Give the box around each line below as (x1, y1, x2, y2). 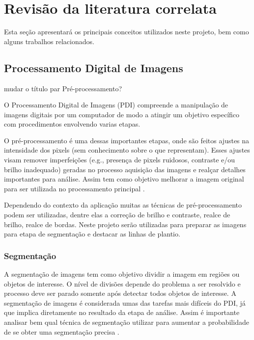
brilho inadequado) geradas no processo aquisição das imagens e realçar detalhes (4, 164, 246, 174)
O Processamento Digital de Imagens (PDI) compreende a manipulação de (4, 100, 228, 110)
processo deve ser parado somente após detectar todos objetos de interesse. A (4, 288, 236, 298)
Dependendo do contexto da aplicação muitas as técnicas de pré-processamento (4, 200, 242, 210)
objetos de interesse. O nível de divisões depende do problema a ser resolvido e (4, 278, 241, 288)
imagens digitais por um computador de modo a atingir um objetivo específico (4, 109, 240, 119)
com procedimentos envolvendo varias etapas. (4, 119, 141, 129)
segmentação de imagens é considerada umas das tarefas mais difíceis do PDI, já (4, 297, 246, 308)
